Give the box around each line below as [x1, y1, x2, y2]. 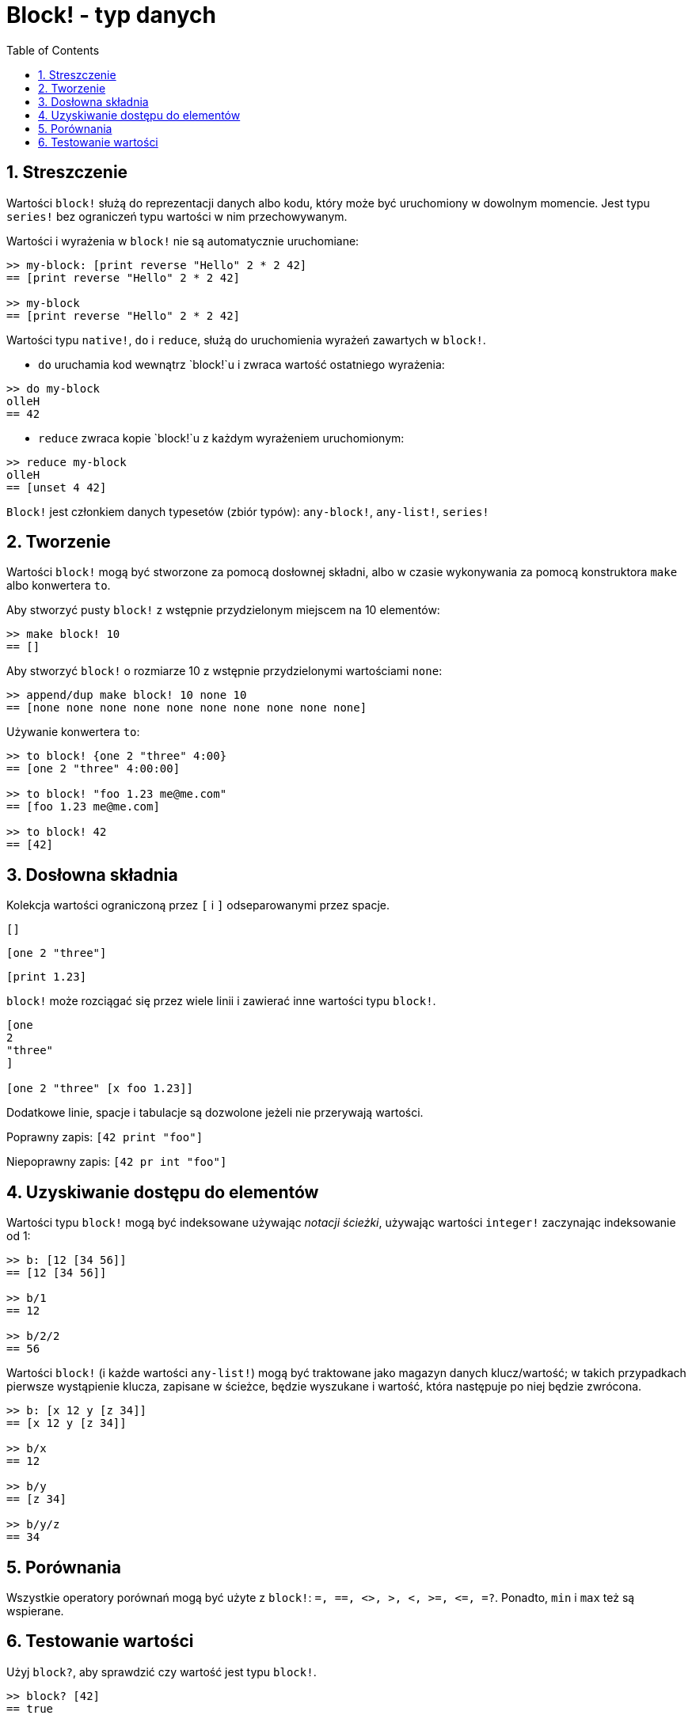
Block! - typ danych [6, 2, 216, 28]
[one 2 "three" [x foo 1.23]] [6, 1082, 194, 1095]
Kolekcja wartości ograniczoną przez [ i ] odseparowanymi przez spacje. [6, 898, 390, 913]
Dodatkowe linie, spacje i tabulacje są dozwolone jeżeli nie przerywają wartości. [6, 1106, 424, 1120]
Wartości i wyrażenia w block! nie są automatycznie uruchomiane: [6, 233, 359, 248]
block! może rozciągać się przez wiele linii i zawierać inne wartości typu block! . [6, 994, 436, 1008]
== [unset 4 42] [6, 480, 107, 494]
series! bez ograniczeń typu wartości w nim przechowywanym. [6, 209, 348, 223]
